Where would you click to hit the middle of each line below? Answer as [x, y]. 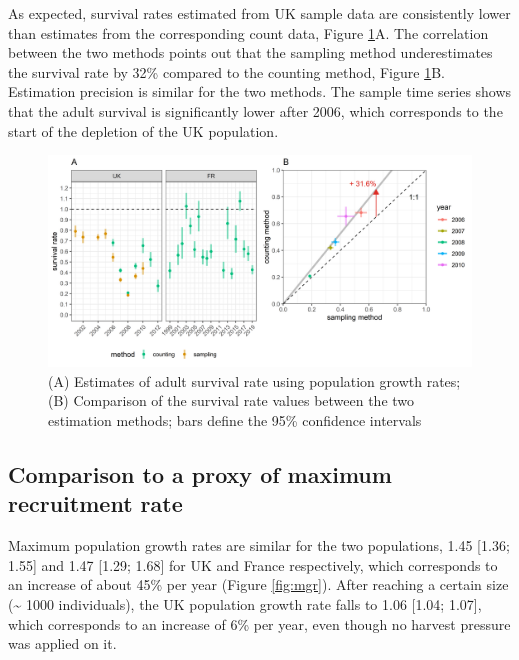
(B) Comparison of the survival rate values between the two [231, 400]
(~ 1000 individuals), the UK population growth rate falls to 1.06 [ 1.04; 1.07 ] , [245, 603]
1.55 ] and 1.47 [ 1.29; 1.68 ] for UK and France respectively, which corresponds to [253, 564]
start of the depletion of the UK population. [143, 130]
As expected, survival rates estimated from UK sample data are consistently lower [259, 13]
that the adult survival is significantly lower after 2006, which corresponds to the [255, 110]
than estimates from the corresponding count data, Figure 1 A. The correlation [248, 32]
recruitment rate [95, 503]
